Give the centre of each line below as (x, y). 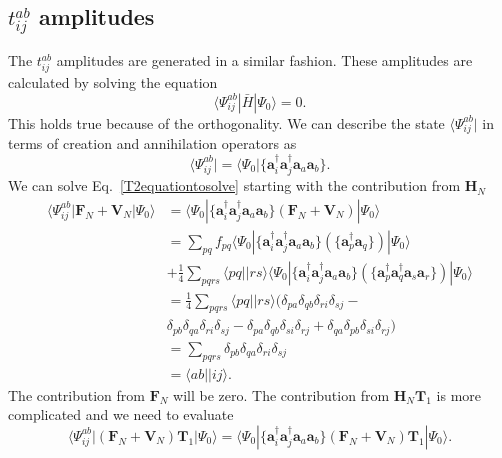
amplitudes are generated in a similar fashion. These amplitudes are (264, 60)
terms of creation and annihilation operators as (152, 143)
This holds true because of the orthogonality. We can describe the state (226, 122)
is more (459, 394)
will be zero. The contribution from (281, 394)
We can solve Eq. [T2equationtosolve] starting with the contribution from (234, 185)
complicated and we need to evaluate (121, 414)
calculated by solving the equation (113, 82)
